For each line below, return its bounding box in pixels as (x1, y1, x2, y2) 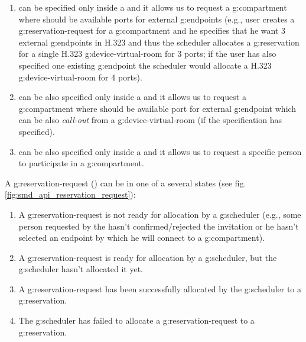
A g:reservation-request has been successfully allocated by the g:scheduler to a (18, 282, 302, 295)
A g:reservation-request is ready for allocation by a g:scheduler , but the (18, 251, 277, 263)
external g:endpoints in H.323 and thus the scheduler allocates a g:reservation (18, 36, 300, 48)
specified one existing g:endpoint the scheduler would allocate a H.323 (18, 59, 272, 71)
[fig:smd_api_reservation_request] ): (5, 188, 136, 201)
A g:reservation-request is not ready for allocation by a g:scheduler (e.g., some (18, 208, 301, 220)
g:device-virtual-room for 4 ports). (18, 70, 142, 83)
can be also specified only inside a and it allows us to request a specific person (18, 145, 302, 157)
